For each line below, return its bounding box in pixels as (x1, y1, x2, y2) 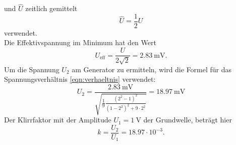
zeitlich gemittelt (25, 3, 78, 14)
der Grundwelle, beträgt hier (143, 114, 232, 125)
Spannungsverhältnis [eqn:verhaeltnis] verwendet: (4, 74, 156, 84)
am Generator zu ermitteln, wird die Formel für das (72, 64, 232, 74)
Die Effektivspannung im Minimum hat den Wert (4, 37, 156, 48)
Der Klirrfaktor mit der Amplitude (4, 114, 111, 125)
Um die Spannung (4, 64, 60, 74)
